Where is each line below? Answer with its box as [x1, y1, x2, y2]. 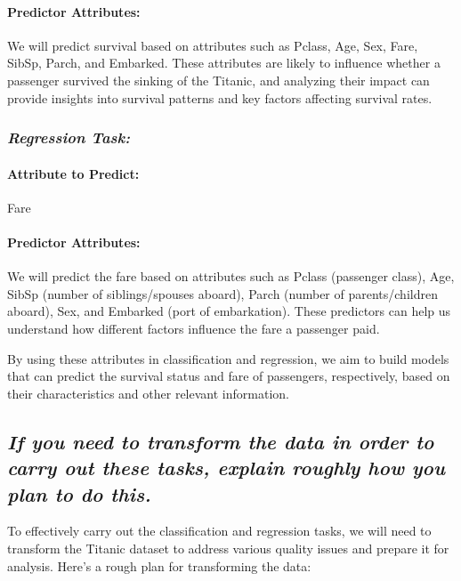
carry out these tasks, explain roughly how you [7, 454, 446, 481]
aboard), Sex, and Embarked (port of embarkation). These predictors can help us [7, 302, 451, 320]
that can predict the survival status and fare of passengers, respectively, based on [7, 367, 450, 385]
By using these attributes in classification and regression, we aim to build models [7, 349, 449, 367]
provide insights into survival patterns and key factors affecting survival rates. [7, 88, 433, 107]
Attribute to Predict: [7, 164, 140, 182]
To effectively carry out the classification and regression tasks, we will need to [7, 521, 432, 540]
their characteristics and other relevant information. [7, 383, 289, 402]
